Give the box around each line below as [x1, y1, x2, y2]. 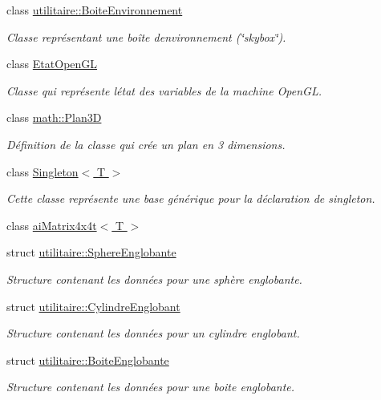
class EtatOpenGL [6, 55, 98, 72]
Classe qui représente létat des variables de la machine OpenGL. [6, 82, 322, 99]
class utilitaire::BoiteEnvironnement [6, 2, 183, 18]
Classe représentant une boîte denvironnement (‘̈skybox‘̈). [6, 28, 286, 45]
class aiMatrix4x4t [6, 216, 97, 233]
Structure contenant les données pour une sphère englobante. [6, 270, 302, 287]
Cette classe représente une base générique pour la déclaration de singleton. [6, 190, 375, 207]
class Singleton [6, 163, 79, 180]
